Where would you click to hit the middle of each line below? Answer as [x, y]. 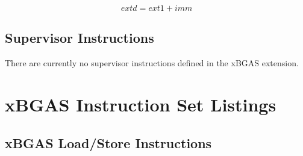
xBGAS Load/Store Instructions [108, 142]
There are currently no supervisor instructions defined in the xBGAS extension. [152, 63]
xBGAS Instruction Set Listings [141, 104]
